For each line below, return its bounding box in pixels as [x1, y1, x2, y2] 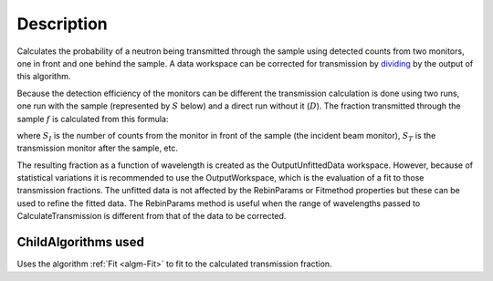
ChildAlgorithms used [16, 234, 145, 250]
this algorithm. [16, 71, 71, 82]
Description [16, 14, 109, 34]
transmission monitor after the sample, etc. [16, 142, 178, 154]
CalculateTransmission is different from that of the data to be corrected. [16, 211, 287, 222]
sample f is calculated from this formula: [16, 113, 169, 124]
